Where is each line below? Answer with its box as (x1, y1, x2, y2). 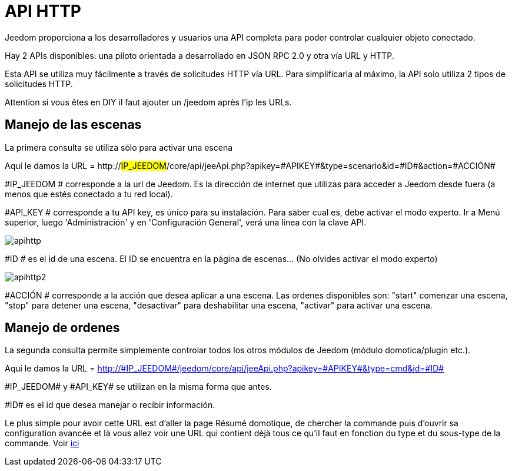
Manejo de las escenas (5, 117, 142, 132)
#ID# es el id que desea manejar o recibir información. (5, 400, 215, 410)
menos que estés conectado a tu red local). (5, 188, 173, 199)
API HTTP (5, 1, 81, 21)
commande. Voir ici (5, 438, 79, 449)
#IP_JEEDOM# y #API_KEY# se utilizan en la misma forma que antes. (5, 382, 272, 392)
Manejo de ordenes (5, 320, 120, 336)
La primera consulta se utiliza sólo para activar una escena (5, 142, 233, 152)
